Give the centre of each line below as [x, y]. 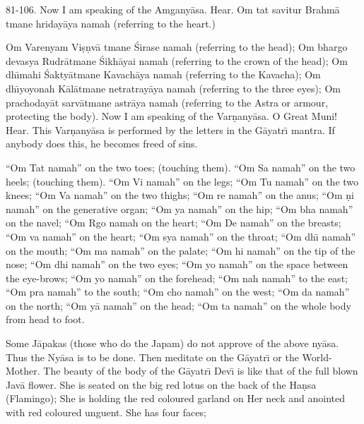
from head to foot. [45, 319]
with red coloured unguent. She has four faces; [106, 412]
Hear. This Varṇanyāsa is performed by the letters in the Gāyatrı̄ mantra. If [170, 129]
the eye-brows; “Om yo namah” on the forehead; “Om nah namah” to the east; [177, 278]
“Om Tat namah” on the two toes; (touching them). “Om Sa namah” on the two [181, 167]
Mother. [23, 371]
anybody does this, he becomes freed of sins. [102, 144]
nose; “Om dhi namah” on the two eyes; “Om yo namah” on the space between [177, 264]
